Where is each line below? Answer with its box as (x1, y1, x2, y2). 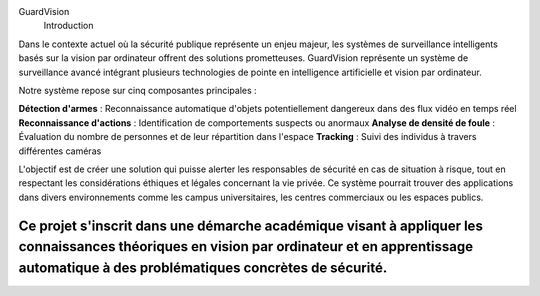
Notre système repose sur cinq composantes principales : (18, 84, 257, 96)
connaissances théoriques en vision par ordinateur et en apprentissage (18, 238, 474, 255)
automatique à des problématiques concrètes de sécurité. (18, 259, 388, 276)
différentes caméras (18, 145, 102, 157)
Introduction (43, 20, 94, 32)
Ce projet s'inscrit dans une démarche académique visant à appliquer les (18, 217, 484, 234)
